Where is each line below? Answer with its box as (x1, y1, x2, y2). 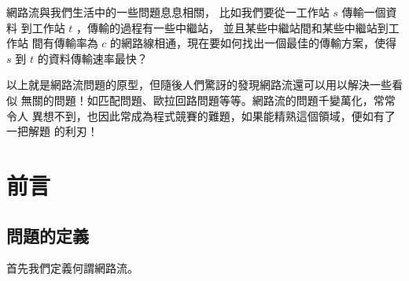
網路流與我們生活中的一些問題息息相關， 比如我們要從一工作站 (6, 4, 330, 20)
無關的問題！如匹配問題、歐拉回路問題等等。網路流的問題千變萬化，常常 (20, 91, 396, 108)
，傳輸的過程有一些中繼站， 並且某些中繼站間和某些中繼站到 (76, 19, 389, 35)
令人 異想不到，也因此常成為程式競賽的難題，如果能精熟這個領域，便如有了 (6, 107, 396, 124)
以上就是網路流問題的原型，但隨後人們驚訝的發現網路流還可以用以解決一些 (6, 76, 392, 93)
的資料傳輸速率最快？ (37, 50, 148, 66)
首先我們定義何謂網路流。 (6, 260, 138, 276)
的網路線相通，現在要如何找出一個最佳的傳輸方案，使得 (110, 35, 397, 51)
